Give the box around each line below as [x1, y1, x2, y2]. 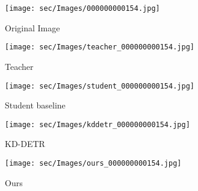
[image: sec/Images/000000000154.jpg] [5, 4, 160, 13]
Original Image [5, 21, 60, 34]
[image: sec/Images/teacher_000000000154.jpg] [5, 43, 194, 52]
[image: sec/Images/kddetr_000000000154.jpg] [5, 120, 190, 129]
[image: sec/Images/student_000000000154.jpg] [5, 81, 194, 90]
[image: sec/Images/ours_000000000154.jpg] [5, 159, 182, 168]
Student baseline [5, 99, 66, 111]
